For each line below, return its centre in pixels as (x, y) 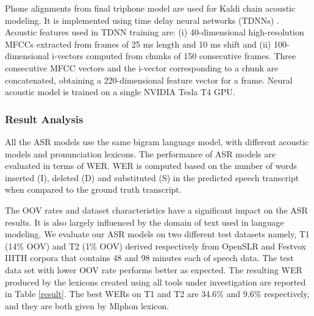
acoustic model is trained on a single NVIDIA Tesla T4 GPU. (120, 92)
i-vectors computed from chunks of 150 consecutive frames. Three (174, 56)
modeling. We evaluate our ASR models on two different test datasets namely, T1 (157, 234)
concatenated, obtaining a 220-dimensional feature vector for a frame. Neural (149, 80)
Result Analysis (44, 119)
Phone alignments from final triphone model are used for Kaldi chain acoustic (150, 8)
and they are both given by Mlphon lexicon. (87, 305)
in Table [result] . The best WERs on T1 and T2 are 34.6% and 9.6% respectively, (157, 294)
